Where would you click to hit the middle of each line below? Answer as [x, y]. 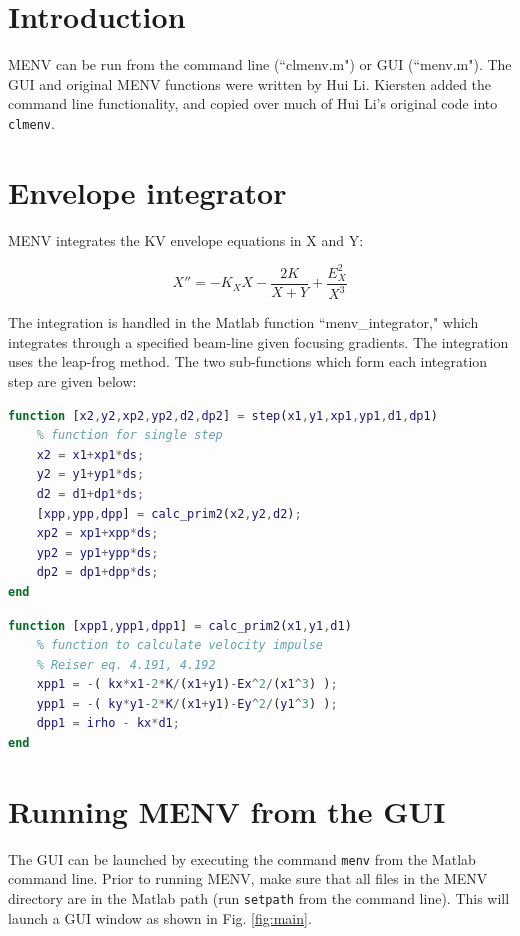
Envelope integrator [147, 191]
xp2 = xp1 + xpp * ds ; [97, 533]
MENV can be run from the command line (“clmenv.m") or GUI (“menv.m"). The [260, 64]
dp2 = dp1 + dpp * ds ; [97, 572]
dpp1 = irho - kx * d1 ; [108, 723]
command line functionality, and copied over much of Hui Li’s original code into [253, 103]
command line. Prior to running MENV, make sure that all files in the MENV [248, 878]
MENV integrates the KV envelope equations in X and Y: [186, 239]
